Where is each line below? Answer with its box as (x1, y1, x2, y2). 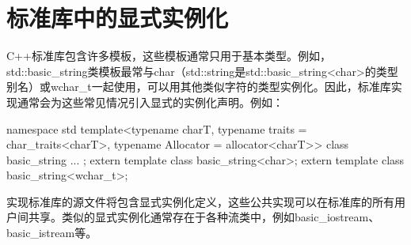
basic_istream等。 (6, 224, 97, 241)
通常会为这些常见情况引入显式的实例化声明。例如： (17, 93, 284, 110)
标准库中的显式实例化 (6, 2, 229, 34)
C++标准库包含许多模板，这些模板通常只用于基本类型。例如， (6, 47, 331, 64)
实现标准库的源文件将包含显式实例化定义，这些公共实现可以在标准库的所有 (6, 193, 394, 209)
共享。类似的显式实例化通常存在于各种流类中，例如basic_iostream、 (28, 209, 380, 225)
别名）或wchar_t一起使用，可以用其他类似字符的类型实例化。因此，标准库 (6, 78, 391, 95)
